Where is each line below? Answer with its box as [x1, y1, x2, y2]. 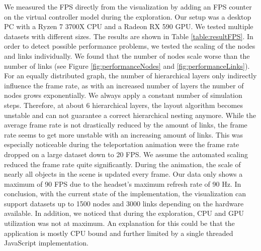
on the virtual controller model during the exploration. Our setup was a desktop [4, 11, 251, 22]
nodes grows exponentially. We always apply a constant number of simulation [4, 90, 242, 100]
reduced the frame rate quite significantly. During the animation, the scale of [4, 159, 241, 169]
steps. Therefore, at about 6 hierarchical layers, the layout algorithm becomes [4, 99, 243, 110]
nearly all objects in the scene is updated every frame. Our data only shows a [4, 169, 243, 179]
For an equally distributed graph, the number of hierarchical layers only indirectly [4, 70, 257, 81]
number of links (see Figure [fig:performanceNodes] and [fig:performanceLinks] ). [4, 60, 250, 71]
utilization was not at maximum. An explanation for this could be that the [4, 218, 235, 228]
